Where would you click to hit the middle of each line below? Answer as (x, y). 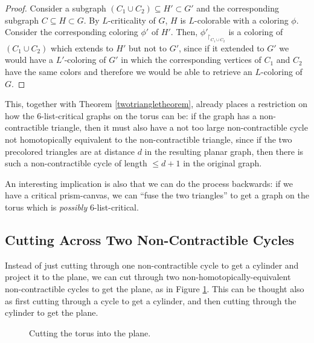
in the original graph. (223, 163)
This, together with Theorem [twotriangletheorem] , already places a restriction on (156, 104)
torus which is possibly (46, 207)
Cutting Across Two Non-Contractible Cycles (150, 239)
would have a (29, 60)
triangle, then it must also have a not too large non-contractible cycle (179, 127)
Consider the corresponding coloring (72, 32)
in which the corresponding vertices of (191, 60)
